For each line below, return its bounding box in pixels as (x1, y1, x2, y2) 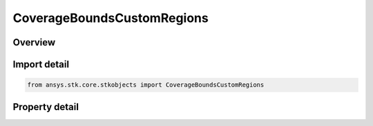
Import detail (12, 59, 69, 70)
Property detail (12, 101, 79, 113)
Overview (12, 36, 56, 48)
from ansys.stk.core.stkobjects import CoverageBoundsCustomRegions (27, 81, 265, 89)
